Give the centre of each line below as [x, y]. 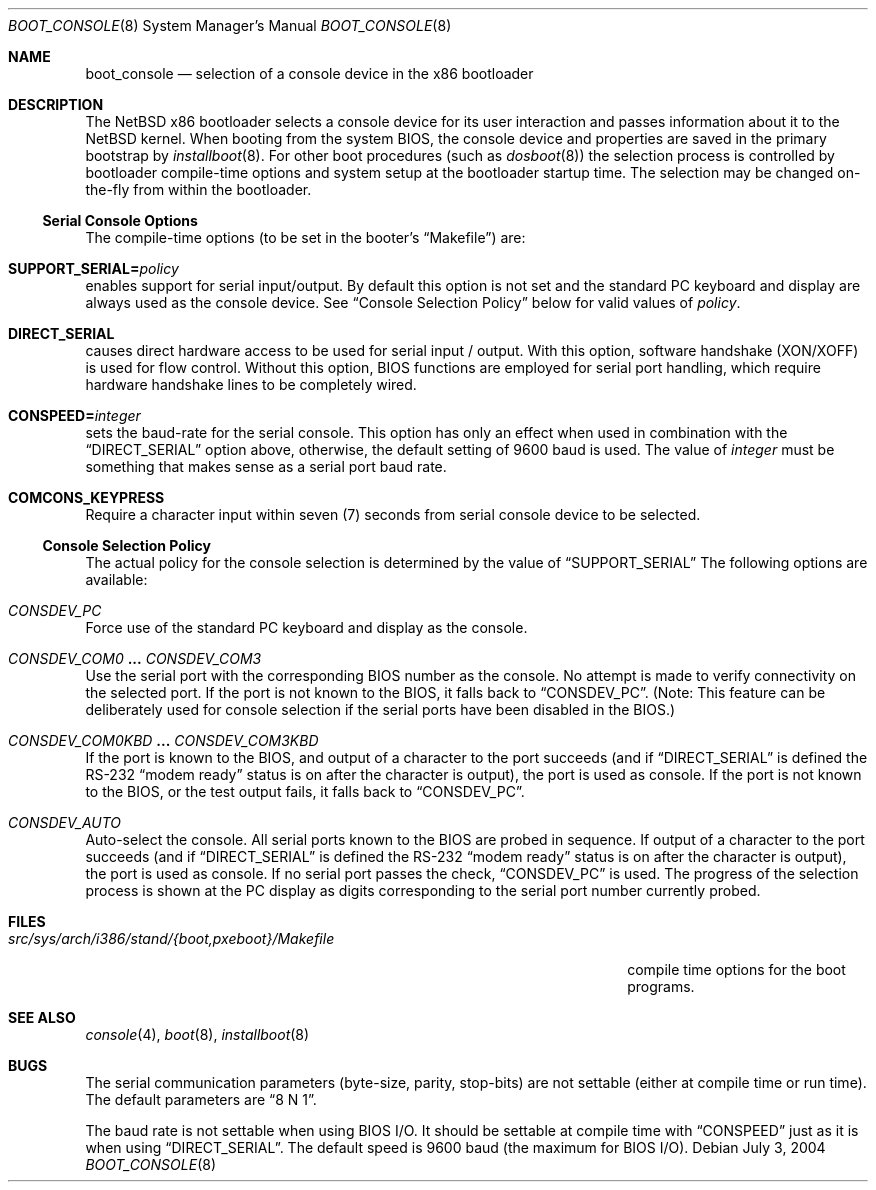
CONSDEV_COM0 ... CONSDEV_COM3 [135, 658]
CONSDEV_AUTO [65, 822]
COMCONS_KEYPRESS [86, 497]
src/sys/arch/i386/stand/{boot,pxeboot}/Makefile [171, 938]
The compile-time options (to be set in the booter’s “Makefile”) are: [305, 237]
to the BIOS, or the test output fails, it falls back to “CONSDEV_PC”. [305, 791]
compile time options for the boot [736, 969]
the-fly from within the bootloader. [198, 189]
